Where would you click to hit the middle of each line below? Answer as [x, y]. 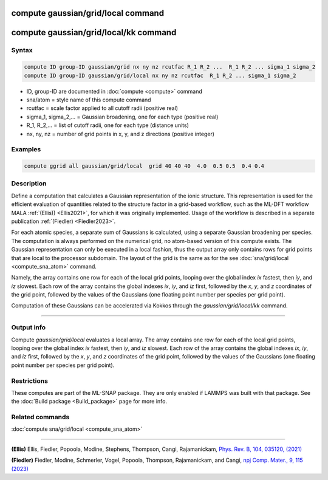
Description [29, 183]
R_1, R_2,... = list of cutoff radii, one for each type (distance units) [108, 125]
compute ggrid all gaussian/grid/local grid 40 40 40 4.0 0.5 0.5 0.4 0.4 [144, 166]
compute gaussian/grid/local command [87, 13]
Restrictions [30, 381]
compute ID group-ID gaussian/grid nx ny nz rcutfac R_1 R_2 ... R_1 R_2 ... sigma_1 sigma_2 [170, 67]
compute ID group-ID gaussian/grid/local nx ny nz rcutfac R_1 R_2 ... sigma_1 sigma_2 [160, 75]
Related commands [40, 417]
